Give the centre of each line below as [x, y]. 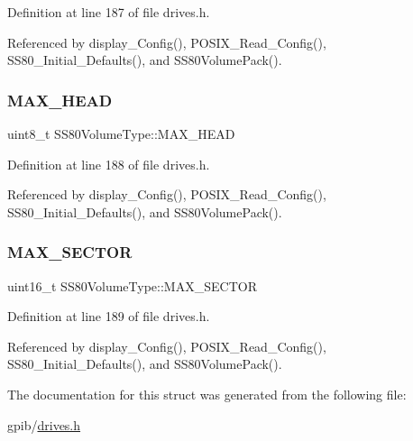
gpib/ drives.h [44, 424]
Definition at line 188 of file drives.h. [109, 164]
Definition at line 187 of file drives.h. [109, 12]
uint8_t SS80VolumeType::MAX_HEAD [121, 133]
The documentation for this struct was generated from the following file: [207, 394]
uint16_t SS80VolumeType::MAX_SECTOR [132, 285]
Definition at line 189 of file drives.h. [109, 316]
